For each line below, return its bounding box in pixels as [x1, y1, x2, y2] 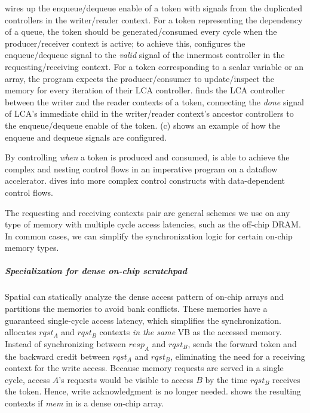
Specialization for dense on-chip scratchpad [5, 265, 188, 277]
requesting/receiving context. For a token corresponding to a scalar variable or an [5, 60, 304, 72]
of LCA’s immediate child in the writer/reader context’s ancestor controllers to [5, 107, 294, 120]
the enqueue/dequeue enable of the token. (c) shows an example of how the [5, 119, 280, 131]
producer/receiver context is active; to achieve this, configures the [5, 37, 245, 49]
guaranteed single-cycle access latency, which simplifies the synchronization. [5, 314, 281, 326]
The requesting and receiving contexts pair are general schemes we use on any [5, 206, 290, 218]
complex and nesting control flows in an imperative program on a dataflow [5, 162, 278, 175]
